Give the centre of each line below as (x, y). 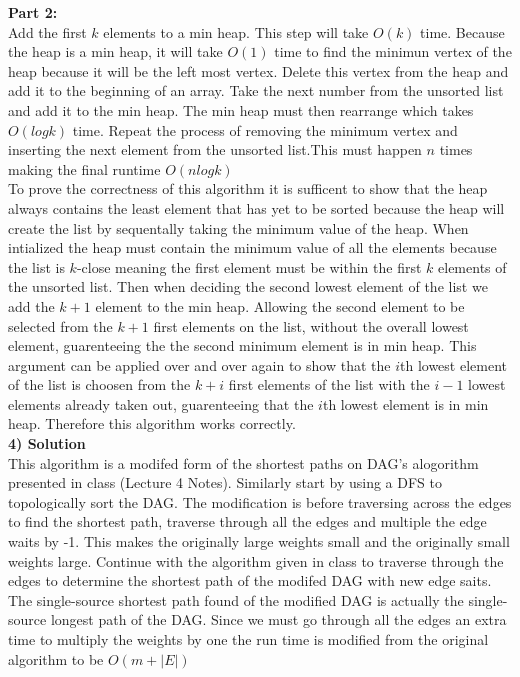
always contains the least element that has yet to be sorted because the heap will (256, 207)
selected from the (60, 325)
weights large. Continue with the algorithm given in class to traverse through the (256, 560)
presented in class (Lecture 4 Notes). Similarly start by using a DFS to (225, 482)
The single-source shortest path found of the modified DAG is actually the (236, 599)
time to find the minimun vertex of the (393, 51)
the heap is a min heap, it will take (115, 51)
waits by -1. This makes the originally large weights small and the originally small (259, 541)
